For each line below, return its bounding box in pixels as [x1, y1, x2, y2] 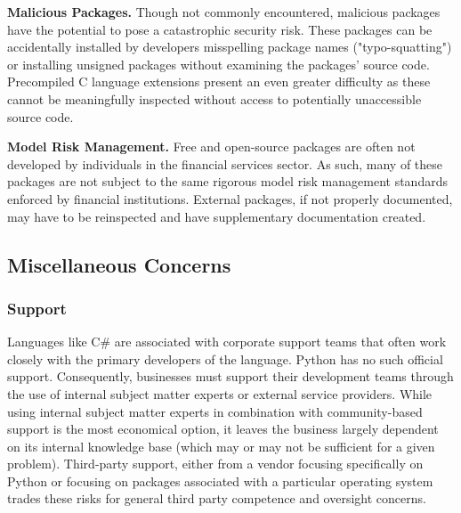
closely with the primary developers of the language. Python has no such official [7, 349, 443, 368]
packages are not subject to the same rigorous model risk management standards [7, 172, 448, 191]
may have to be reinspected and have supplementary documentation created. [7, 207, 426, 225]
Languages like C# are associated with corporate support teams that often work [7, 332, 447, 351]
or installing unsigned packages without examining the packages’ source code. [7, 54, 430, 73]
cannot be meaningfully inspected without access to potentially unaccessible [7, 89, 422, 108]
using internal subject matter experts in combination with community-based [7, 402, 423, 420]
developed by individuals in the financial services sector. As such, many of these [7, 154, 443, 173]
